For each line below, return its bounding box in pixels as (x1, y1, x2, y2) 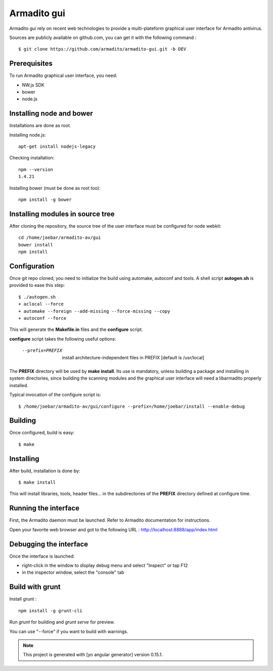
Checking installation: (9, 155, 55, 161)
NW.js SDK (22, 81, 45, 88)
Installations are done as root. (9, 122, 71, 129)
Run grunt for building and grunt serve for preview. (9, 619, 115, 625)
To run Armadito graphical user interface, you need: (9, 72, 117, 78)
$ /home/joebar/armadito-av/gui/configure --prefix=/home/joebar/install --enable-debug (18, 403, 245, 409)
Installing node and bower (9, 109, 93, 118)
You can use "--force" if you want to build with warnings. (9, 628, 128, 635)
